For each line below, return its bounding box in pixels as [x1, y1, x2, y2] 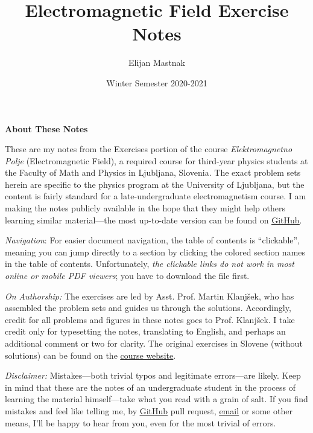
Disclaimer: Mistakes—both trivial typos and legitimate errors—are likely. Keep [5, 369, 301, 382]
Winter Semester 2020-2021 [106, 76, 207, 89]
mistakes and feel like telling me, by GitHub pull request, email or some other [5, 404, 292, 417]
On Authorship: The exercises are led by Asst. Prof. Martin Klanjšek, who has [5, 289, 294, 302]
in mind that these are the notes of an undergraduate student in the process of [5, 380, 296, 393]
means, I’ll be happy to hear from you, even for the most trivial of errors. [5, 416, 276, 429]
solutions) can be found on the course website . [5, 348, 176, 361]
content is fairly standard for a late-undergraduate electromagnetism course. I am [5, 190, 306, 202]
